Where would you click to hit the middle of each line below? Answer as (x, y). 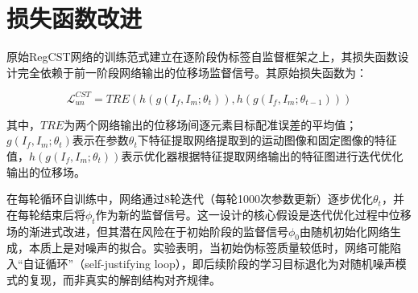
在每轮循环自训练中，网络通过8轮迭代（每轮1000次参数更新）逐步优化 (190, 199)
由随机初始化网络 (345, 231)
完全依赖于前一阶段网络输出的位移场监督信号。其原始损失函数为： (192, 72)
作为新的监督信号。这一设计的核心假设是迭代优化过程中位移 (253, 214)
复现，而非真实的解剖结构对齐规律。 (124, 279)
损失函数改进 (74, 18)
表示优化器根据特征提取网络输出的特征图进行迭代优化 (262, 156)
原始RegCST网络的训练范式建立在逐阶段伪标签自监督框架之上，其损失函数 (202, 57)
